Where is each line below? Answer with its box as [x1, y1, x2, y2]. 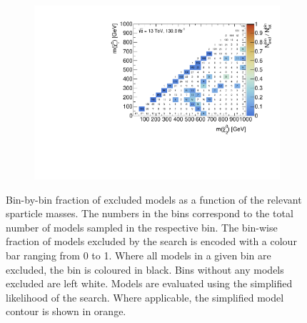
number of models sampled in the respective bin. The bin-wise [6, 219, 278, 234]
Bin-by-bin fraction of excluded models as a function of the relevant [6, 192, 302, 207]
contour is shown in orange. [6, 304, 126, 319]
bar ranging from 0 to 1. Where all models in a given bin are [6, 248, 271, 263]
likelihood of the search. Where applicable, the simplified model [6, 289, 284, 304]
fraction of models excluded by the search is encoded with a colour [6, 234, 297, 249]
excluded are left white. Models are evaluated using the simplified [6, 276, 293, 291]
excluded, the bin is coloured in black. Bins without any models [6, 262, 284, 277]
